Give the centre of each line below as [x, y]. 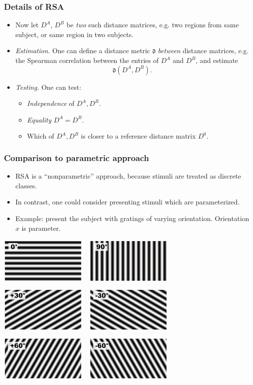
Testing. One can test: [48, 87]
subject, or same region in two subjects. [74, 34]
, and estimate [217, 60]
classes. [26, 185]
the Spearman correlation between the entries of [87, 60]
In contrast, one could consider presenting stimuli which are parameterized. [127, 202]
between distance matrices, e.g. [203, 51]
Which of [41, 136]
